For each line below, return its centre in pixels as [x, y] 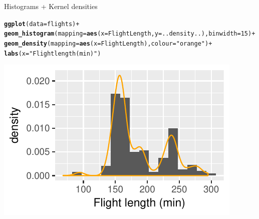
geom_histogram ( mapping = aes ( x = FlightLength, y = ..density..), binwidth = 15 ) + [130, 34]
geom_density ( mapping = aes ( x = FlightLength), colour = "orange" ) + [108, 43]
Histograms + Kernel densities [51, 6]
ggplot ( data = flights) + [42, 24]
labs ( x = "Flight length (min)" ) [53, 53]
